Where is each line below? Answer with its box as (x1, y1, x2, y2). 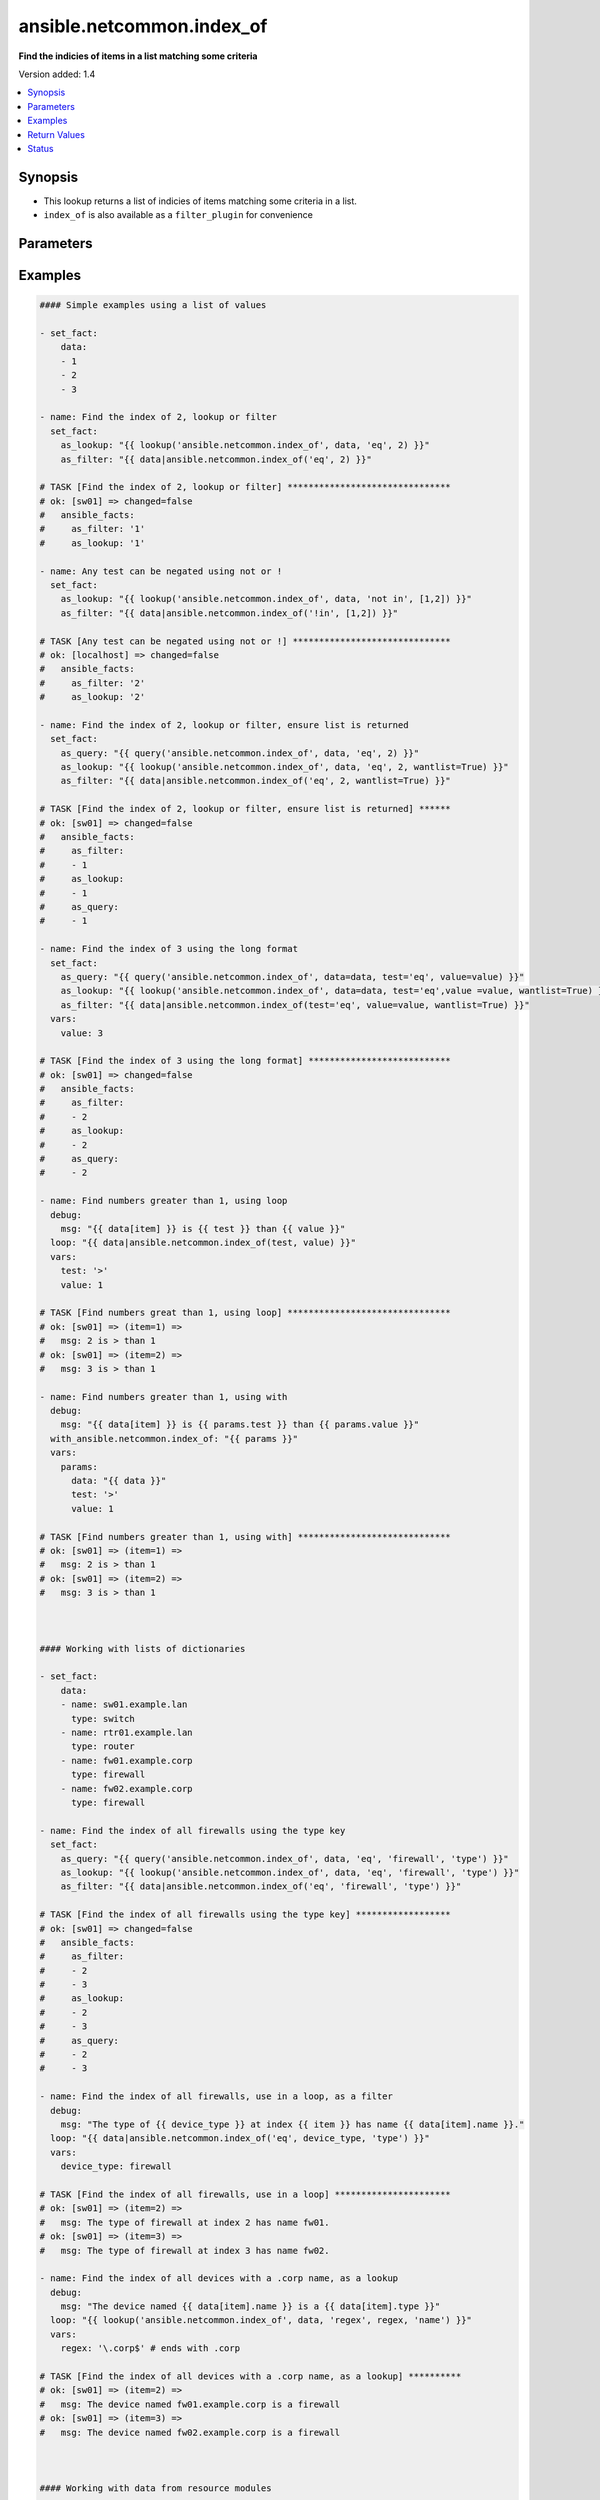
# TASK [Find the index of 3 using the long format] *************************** (39, 1055, 452, 1067)
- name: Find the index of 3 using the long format (39, 943, 299, 955)
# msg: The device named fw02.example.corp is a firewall (39, 2426, 341, 2438)
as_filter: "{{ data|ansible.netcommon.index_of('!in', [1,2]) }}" (60, 607, 399, 619)
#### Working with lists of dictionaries (39, 1643, 246, 1654)
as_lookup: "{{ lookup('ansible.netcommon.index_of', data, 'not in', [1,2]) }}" (60, 593, 472, 605)
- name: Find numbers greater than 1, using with (39, 1391, 288, 1402)
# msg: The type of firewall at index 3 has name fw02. (39, 2245, 330, 2256)
